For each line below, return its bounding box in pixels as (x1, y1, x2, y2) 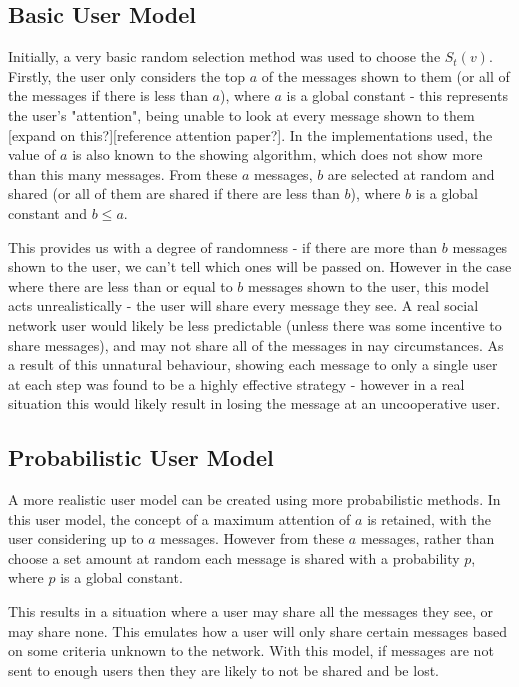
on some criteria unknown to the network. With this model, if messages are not (8, 640, 494, 661)
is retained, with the (367, 508, 491, 529)
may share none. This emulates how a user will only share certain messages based (8, 620, 507, 641)
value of (8, 144, 56, 165)
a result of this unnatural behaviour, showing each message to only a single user (8, 354, 498, 375)
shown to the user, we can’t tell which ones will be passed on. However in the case (8, 256, 512, 277)
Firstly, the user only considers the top (8, 65, 246, 86)
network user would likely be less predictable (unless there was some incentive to (8, 314, 502, 335)
